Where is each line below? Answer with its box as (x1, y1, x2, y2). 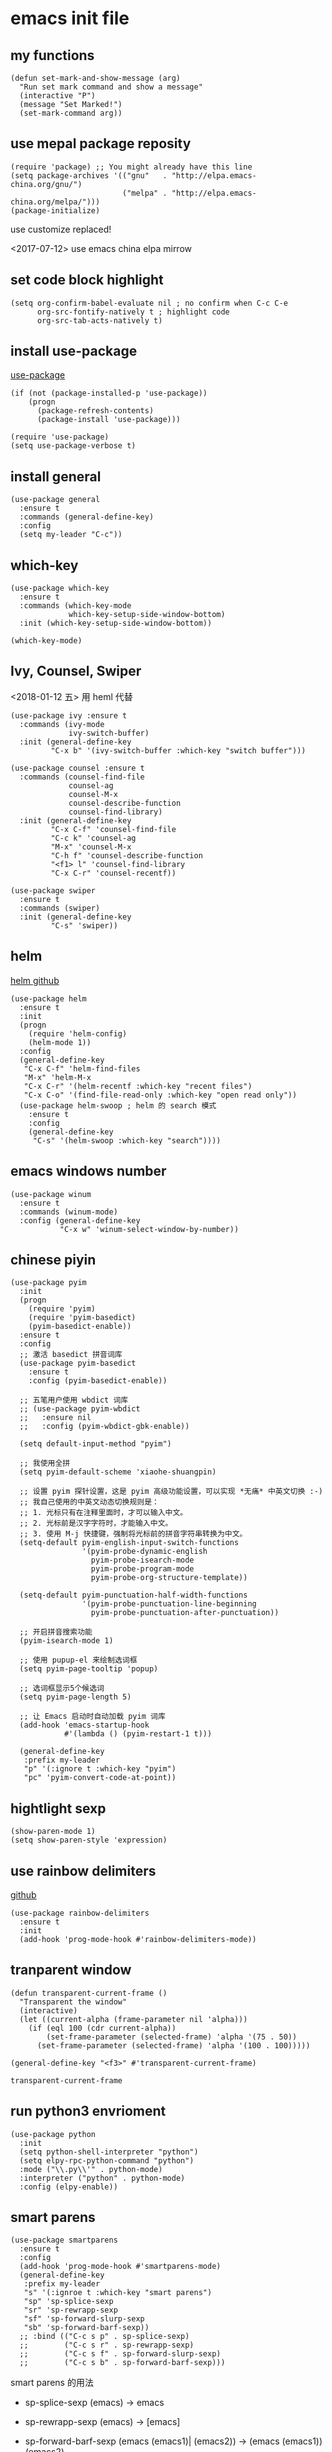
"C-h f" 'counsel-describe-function (50, 850, 203, 861)
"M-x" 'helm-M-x (23, 1072, 92, 1082)
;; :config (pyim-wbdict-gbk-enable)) (19, 1422, 190, 1432)
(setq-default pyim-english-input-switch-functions (19, 1538, 240, 1548)
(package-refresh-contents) (36, 406, 155, 416)
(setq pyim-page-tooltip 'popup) (19, 1664, 159, 1674)
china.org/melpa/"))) (10, 197, 101, 207)
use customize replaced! (10, 223, 112, 235)
